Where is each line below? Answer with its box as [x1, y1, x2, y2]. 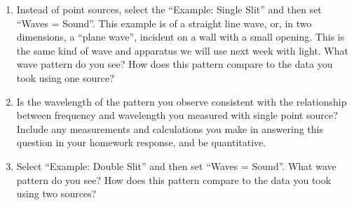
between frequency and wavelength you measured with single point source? [16, 108, 338, 122]
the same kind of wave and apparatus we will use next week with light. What [16, 43, 348, 57]
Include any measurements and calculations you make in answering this [16, 121, 323, 136]
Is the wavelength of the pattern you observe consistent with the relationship [16, 94, 347, 108]
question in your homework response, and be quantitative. [16, 135, 266, 150]
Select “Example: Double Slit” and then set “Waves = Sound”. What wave [16, 158, 336, 173]
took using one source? [16, 70, 114, 85]
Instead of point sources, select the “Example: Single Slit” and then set [16, 2, 322, 16]
